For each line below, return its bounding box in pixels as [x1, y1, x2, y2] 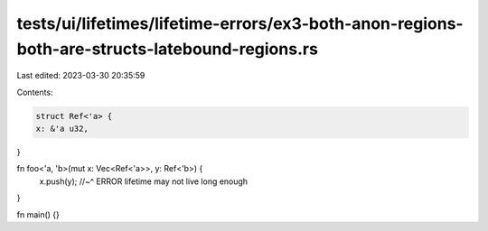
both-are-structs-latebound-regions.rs [16, 39, 318, 59]
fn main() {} [16, 208, 61, 220]
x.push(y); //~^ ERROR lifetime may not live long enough [39, 176, 249, 187]
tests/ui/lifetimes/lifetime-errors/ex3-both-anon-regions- [16, 14, 465, 33]
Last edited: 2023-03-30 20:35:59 [16, 70, 145, 81]
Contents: [16, 87, 53, 97]
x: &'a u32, [35, 124, 89, 134]
